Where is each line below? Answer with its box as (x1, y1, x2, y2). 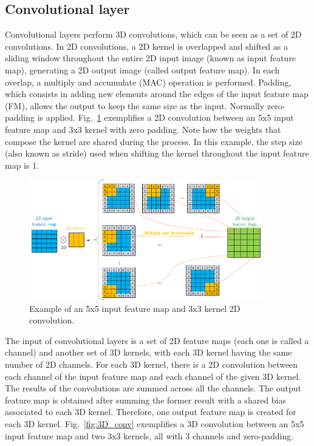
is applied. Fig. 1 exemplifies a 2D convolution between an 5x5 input (37, 111, 294, 124)
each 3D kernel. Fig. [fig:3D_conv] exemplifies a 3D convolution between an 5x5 (5, 417, 304, 430)
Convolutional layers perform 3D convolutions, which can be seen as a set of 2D (5, 28, 302, 41)
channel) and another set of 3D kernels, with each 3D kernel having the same (5, 346, 292, 359)
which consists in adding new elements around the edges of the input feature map (5, 87, 309, 100)
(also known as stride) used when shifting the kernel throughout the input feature (5, 147, 309, 160)
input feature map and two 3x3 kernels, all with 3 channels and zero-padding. (5, 429, 294, 442)
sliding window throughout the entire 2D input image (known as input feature (5, 52, 296, 64)
